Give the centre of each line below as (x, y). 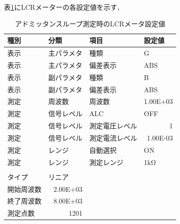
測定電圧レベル (113, 126)
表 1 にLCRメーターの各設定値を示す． (64, 7)
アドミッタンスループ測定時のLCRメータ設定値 (90, 23)
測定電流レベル (113, 137)
